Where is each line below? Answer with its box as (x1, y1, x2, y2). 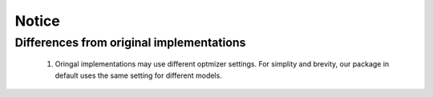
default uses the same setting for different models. (55, 71, 222, 80)
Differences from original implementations (14, 35, 246, 50)
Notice (14, 12, 60, 30)
